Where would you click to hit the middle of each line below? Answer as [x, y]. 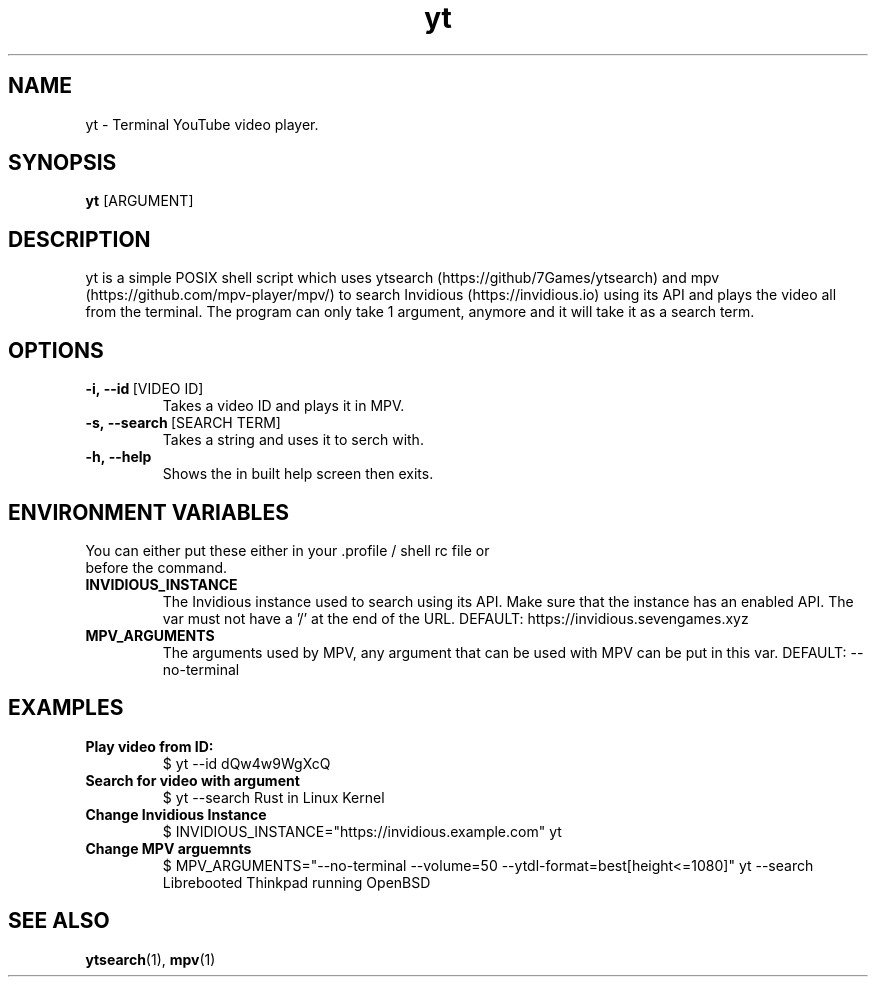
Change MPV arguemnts [168, 848]
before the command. [156, 567]
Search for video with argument [192, 780]
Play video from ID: [149, 746]
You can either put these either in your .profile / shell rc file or [287, 550]
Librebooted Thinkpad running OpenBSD [296, 882]
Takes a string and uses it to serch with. [293, 440]
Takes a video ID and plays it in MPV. [283, 406]
